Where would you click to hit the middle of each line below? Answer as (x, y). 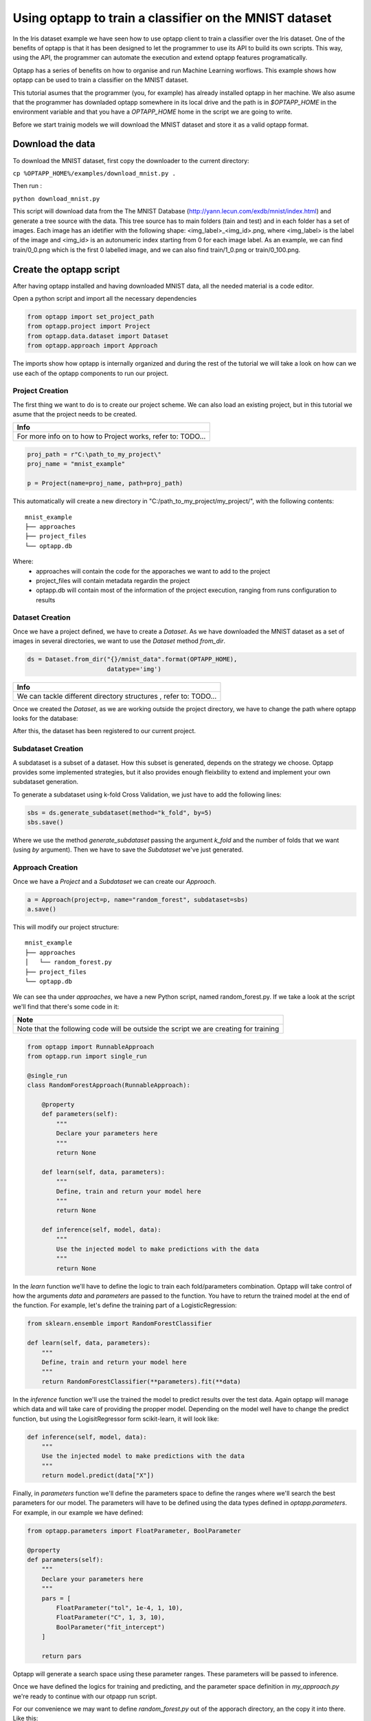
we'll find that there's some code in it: (66, 1006)
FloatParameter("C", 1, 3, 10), (110, 1617)
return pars (62, 1656)
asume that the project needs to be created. (75, 414)
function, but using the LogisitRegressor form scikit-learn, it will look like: (116, 1419)
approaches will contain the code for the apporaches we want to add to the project (153, 571)
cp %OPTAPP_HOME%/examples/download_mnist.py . (94, 173)
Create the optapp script (66, 270)
